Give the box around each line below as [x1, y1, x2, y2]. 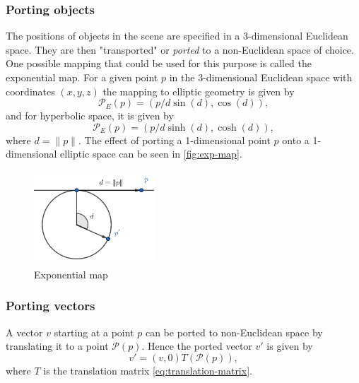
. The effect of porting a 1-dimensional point [78, 132, 271, 147]
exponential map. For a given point [6, 70, 158, 84]
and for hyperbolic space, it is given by [6, 108, 174, 123]
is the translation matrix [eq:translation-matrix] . [43, 363, 252, 377]
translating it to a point [6, 338, 109, 353]
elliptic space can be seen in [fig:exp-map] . [60, 146, 242, 161]
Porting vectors [6, 297, 95, 314]
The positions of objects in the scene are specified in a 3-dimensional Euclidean [6, 28, 348, 43]
